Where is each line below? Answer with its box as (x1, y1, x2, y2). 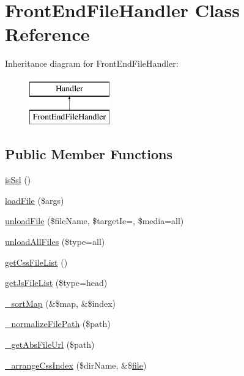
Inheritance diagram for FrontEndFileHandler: (5, 57, 179, 70)
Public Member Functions (5, 145, 172, 164)
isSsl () (5, 173, 31, 186)
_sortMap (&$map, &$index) (5, 296, 116, 309)
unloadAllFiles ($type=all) (5, 235, 105, 248)
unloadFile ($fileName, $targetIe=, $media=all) (5, 214, 184, 227)
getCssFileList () (5, 255, 68, 268)
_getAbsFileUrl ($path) (5, 338, 95, 351)
